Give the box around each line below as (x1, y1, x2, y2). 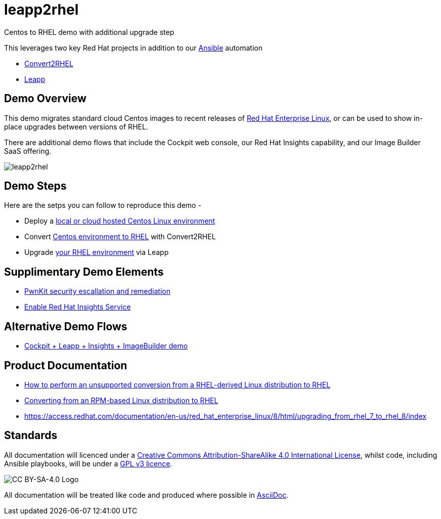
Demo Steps (4, 180, 67, 193)
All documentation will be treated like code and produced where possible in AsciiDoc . (4, 490, 289, 499)
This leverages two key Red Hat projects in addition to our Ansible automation (4, 43, 263, 52)
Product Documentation (4, 359, 127, 372)
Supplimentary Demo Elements (4, 265, 164, 278)
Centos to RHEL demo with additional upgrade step (4, 27, 174, 36)
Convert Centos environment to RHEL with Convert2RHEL (24, 232, 216, 241)
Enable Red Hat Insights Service (24, 302, 131, 312)
